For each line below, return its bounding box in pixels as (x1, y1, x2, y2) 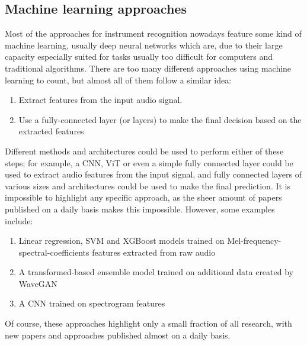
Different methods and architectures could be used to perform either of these (5, 144, 284, 157)
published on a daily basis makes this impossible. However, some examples (5, 202, 275, 215)
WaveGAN (18, 277, 57, 289)
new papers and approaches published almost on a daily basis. (5, 328, 231, 341)
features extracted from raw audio (92, 246, 216, 258)
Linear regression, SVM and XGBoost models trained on (18, 234, 225, 247)
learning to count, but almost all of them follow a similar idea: (5, 73, 232, 86)
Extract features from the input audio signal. (18, 93, 183, 106)
